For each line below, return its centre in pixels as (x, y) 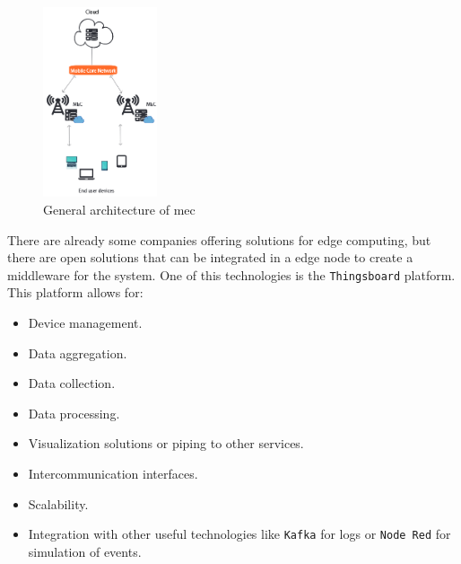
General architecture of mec (119, 209)
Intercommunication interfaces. (113, 473)
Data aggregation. (78, 352)
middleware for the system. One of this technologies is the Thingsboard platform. (231, 274)
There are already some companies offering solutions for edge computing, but (219, 239)
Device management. (85, 323)
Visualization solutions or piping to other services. (166, 443)
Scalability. (58, 503)
